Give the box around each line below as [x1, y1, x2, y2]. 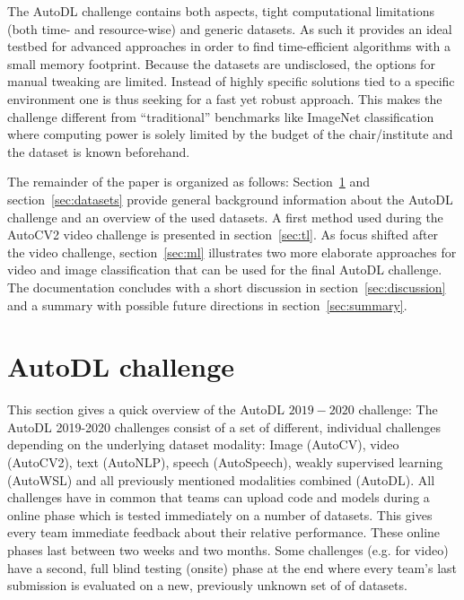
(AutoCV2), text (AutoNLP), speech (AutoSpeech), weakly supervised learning [7, 453, 443, 471]
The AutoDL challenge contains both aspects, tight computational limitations [7, 2, 434, 20]
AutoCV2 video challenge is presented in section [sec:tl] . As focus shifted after [7, 225, 439, 244]
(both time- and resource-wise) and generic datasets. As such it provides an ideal [7, 19, 452, 38]
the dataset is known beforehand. [7, 142, 190, 161]
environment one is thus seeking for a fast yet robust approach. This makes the [7, 89, 442, 108]
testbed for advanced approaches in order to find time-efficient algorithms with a [7, 37, 451, 56]
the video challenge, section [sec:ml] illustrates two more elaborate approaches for [7, 242, 457, 261]
